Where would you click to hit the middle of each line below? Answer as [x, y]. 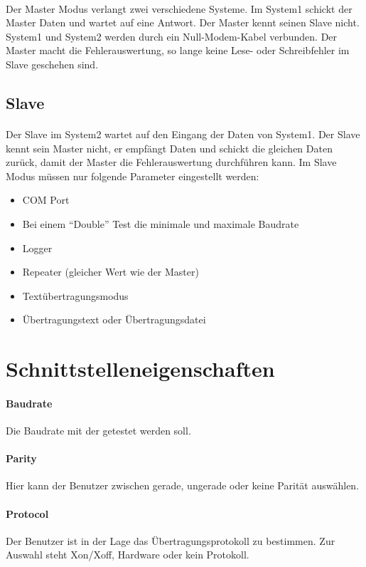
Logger [37, 248]
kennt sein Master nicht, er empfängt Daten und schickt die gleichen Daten [169, 148]
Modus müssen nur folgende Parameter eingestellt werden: [133, 176]
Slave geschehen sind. [52, 64]
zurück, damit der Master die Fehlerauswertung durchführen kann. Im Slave [171, 162]
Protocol [27, 513]
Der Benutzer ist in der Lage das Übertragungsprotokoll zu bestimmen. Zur [171, 540]
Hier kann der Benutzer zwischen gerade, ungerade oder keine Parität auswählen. [183, 485]
